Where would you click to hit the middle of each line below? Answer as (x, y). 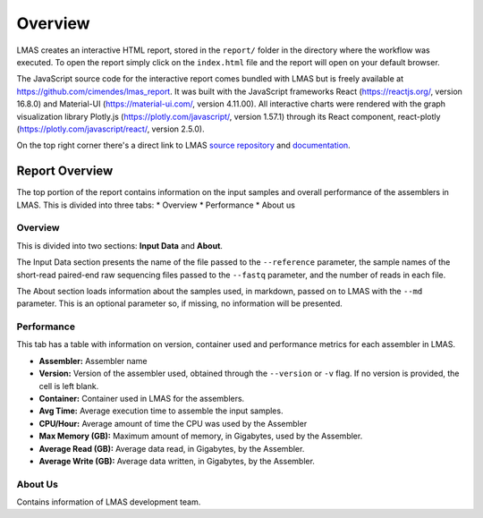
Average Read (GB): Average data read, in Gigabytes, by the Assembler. (172, 448)
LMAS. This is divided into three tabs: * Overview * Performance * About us (156, 205)
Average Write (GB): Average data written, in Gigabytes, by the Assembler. (177, 461)
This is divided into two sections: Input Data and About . (120, 245)
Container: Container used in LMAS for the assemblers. (142, 398)
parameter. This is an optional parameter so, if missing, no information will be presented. (180, 303)
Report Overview (65, 171)
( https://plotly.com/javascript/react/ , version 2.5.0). (110, 129)
